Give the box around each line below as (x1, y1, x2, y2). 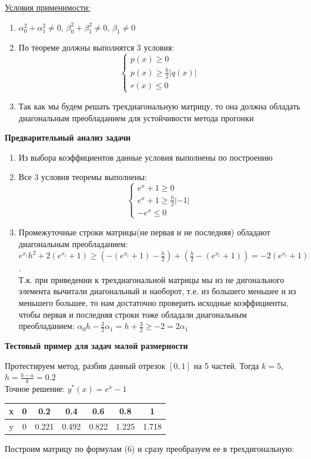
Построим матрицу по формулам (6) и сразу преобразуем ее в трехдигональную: (5, 443, 295, 454)
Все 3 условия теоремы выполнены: (18, 171, 147, 183)
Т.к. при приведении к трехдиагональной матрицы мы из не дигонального (18, 273, 285, 285)
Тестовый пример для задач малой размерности (5, 339, 188, 351)
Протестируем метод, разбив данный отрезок (5, 359, 166, 371)
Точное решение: (5, 382, 65, 394)
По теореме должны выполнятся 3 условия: (18, 41, 175, 54)
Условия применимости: (5, 1, 91, 13)
